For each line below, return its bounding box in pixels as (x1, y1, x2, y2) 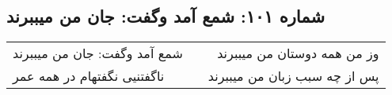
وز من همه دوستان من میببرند (217, 44, 379, 63)
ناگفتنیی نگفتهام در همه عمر (13, 67, 165, 86)
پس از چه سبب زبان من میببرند (207, 67, 379, 86)
